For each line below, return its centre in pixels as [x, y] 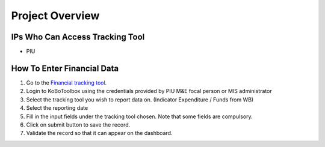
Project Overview [55, 16]
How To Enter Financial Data [65, 68]
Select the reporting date [57, 108]
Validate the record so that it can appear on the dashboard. [99, 133]
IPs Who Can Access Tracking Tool [78, 37]
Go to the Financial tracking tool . [67, 82]
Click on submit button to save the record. [78, 124]
